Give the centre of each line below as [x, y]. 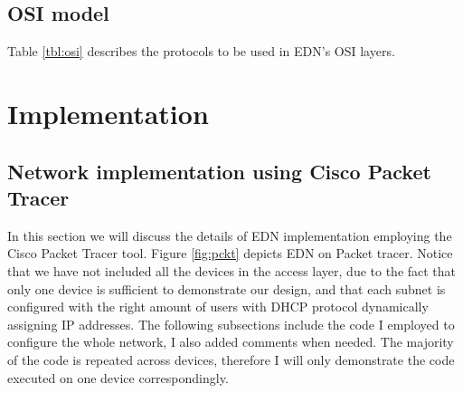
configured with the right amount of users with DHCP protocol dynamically [218, 307]
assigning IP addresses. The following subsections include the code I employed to [231, 324]
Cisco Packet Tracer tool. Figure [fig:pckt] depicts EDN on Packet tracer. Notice [230, 253]
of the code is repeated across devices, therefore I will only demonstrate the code [231, 359]
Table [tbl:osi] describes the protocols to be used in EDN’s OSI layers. [201, 51]
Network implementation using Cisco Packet [219, 171]
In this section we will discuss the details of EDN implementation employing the [230, 235]
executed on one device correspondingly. [118, 377]
